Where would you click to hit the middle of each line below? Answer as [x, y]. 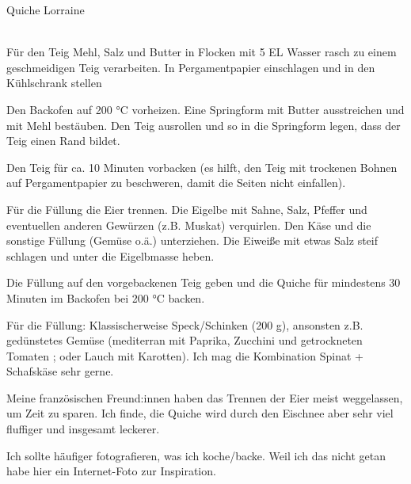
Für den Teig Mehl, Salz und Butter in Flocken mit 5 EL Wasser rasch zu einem [202, 52]
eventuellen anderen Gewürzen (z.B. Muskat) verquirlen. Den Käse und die [189, 225]
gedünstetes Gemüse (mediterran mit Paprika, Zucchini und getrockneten [185, 340]
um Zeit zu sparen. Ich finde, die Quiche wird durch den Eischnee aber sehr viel [200, 413]
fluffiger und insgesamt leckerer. [83, 429]
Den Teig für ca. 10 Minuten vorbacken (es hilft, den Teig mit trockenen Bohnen [202, 167]
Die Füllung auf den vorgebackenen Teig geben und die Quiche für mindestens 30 [204, 282]
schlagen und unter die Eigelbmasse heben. [110, 255]
